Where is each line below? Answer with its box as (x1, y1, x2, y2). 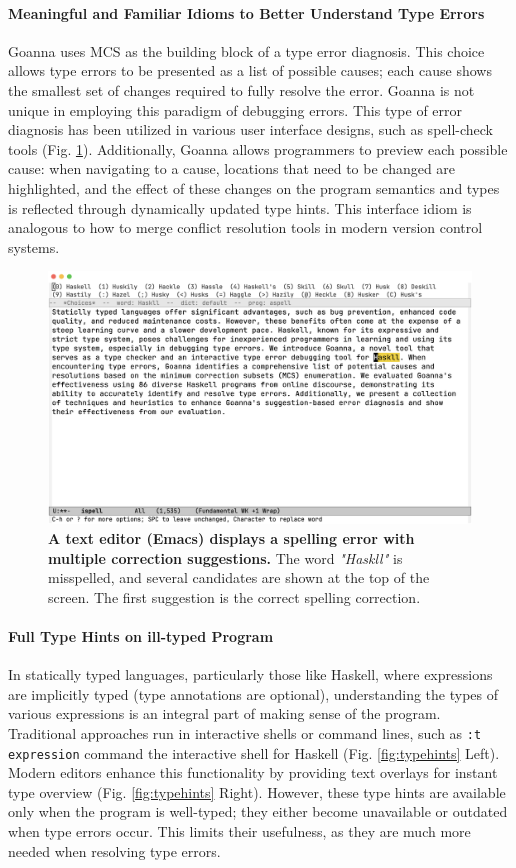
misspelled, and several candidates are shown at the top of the (48, 567, 430, 588)
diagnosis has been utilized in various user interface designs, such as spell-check (8, 119, 494, 140)
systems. (8, 236, 60, 257)
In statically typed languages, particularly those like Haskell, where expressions (8, 664, 493, 685)
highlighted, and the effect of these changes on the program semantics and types (8, 177, 500, 198)
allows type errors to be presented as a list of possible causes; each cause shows (8, 60, 492, 81)
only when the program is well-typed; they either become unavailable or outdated (8, 801, 508, 822)
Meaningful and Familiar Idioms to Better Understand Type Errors (8, 2, 485, 23)
